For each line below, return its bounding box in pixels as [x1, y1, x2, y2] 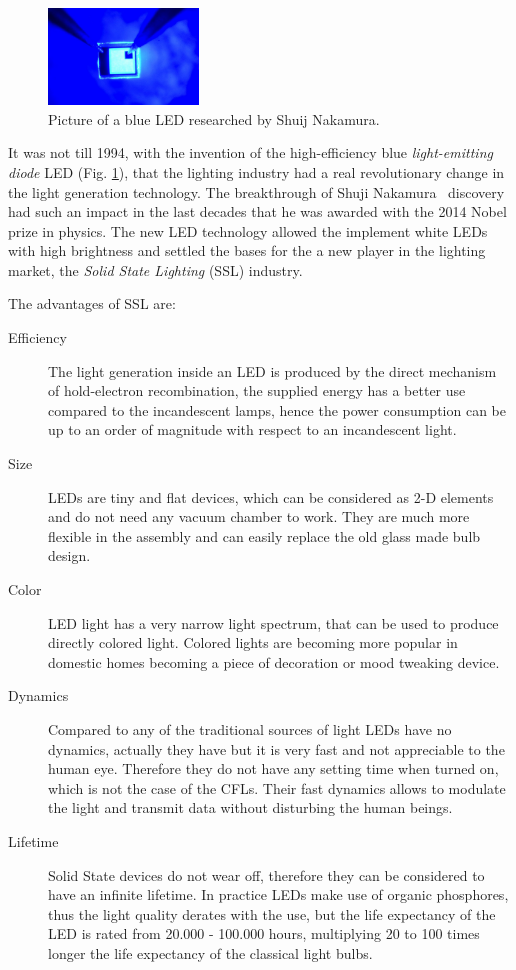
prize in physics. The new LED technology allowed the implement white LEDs [8, 220, 488, 241]
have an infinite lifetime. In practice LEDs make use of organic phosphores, [48, 884, 509, 905]
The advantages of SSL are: [8, 293, 176, 314]
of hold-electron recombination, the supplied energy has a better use [48, 380, 466, 401]
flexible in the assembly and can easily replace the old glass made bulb [48, 525, 481, 546]
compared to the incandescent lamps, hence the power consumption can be [48, 399, 506, 420]
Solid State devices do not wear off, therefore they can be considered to [48, 864, 485, 885]
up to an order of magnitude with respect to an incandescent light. [48, 419, 457, 440]
